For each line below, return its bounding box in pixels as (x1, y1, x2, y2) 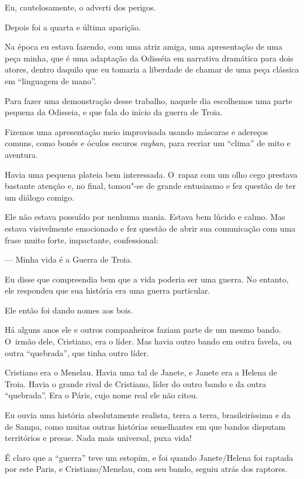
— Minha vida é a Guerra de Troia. (5, 253, 133, 266)
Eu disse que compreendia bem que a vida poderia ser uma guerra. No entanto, (5, 273, 289, 285)
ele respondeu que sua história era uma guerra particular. (5, 284, 210, 297)
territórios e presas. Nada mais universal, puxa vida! (5, 432, 192, 444)
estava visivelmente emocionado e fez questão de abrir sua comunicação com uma (5, 222, 296, 234)
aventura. (5, 148, 38, 160)
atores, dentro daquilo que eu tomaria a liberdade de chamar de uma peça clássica (5, 63, 299, 75)
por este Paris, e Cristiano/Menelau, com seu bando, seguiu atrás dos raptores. (5, 463, 288, 475)
